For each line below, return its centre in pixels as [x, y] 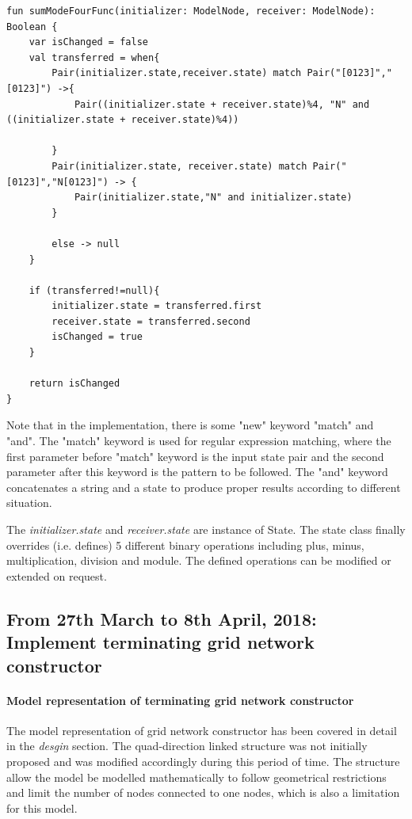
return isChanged [74, 384]
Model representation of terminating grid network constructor [180, 700]
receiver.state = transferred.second [151, 321]
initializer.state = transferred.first [157, 306]
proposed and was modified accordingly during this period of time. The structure [203, 761]
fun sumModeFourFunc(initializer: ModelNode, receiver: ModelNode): [191, 11]
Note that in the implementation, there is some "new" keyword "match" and [190, 425]
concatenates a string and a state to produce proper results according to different [204, 487]
